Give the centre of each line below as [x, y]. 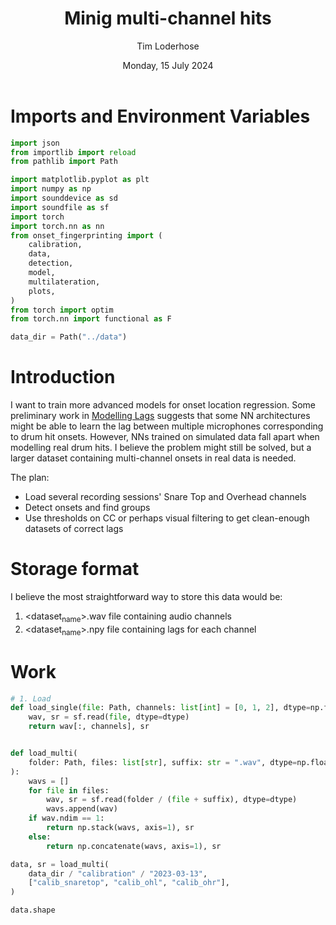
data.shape [33, 910]
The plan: [30, 478]
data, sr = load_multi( [60, 864]
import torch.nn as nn [57, 226]
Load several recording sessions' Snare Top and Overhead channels [165, 497]
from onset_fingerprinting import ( [86, 235]
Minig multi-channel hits [168, 18]
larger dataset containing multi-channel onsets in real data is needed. [153, 458]
